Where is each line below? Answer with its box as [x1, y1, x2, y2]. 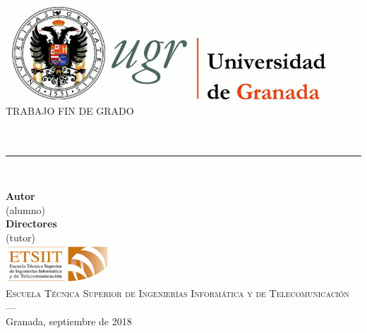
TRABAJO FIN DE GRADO [6, 103, 134, 118]
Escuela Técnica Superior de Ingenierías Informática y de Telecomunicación [6, 286, 349, 301]
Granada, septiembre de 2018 [6, 313, 132, 328]
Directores [6, 216, 57, 231]
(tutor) [6, 230, 36, 244]
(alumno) [6, 202, 46, 217]
